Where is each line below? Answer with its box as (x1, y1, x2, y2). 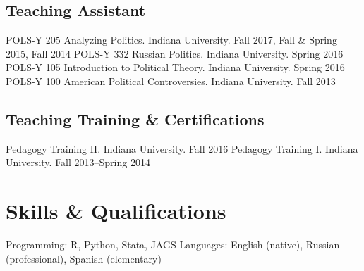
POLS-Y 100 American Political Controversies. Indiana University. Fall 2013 (6, 73, 336, 88)
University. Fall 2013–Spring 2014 (6, 155, 150, 170)
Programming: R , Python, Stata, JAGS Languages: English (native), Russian (6, 237, 340, 252)
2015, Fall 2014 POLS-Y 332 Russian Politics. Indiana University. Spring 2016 (6, 46, 344, 61)
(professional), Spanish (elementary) (6, 251, 162, 265)
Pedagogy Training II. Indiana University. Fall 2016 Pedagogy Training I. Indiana (6, 141, 358, 156)
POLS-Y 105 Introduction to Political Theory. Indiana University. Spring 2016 (6, 60, 345, 75)
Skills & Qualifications (6, 196, 226, 225)
